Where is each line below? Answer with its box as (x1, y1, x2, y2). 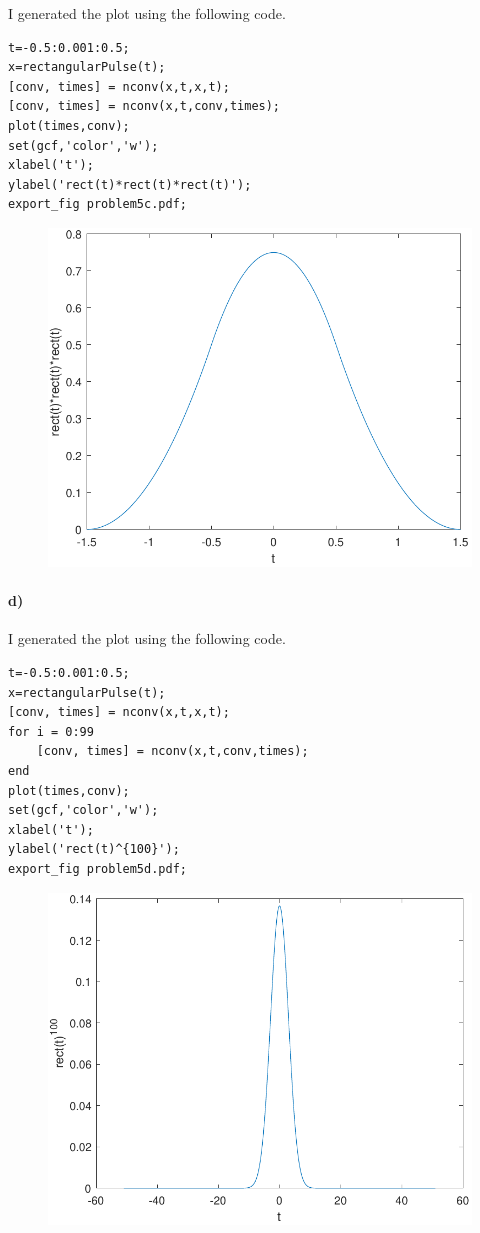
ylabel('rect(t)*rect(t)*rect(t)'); (8, 177, 252, 192)
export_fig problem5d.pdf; (8, 861, 187, 876)
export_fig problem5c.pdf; (8, 197, 187, 212)
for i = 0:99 (8, 724, 94, 739)
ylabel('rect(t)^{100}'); (8, 842, 180, 857)
